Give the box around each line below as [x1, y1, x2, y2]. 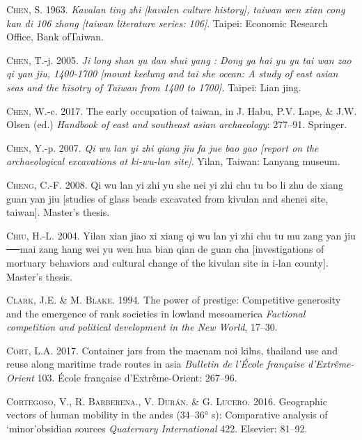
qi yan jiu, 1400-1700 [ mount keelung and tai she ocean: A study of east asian [6, 66, 338, 81]
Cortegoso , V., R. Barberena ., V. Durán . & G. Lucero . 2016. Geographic [6, 393, 327, 408]
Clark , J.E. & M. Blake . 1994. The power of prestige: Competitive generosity [6, 292, 341, 307]
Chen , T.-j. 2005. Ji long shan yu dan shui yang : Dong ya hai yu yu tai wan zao [6, 52, 352, 67]
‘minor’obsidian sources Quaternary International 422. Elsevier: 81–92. [6, 421, 308, 435]
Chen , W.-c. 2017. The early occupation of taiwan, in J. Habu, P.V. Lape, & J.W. [6, 103, 357, 118]
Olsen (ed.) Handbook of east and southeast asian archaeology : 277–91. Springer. [6, 117, 347, 132]
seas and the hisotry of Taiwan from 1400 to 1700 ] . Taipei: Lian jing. [6, 79, 301, 94]
